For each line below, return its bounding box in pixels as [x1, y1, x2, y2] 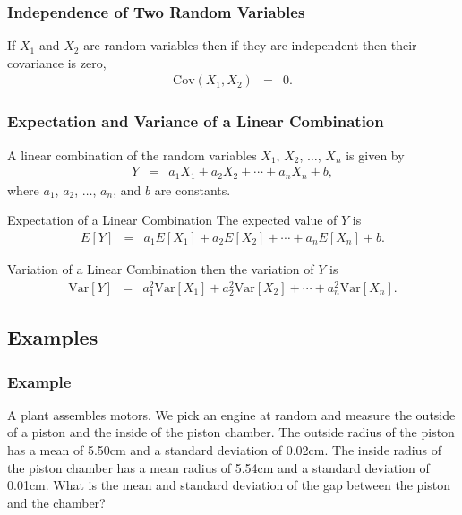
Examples [7, 323, 98, 351]
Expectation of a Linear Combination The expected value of [7, 210, 338, 229]
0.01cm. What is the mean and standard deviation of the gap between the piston [7, 476, 450, 494]
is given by [346, 145, 405, 164]
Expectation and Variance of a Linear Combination [7, 110, 384, 133]
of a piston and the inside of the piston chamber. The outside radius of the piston [7, 423, 455, 442]
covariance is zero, [7, 53, 107, 72]
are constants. [154, 180, 231, 199]
